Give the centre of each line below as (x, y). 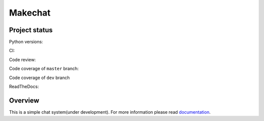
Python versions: (26, 42)
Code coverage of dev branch (39, 78)
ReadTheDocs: (24, 87)
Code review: (22, 60)
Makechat (30, 13)
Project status (31, 30)
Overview (24, 100)
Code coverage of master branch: (44, 69)
